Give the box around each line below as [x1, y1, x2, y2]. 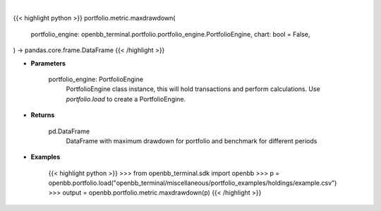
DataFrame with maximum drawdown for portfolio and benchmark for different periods [66, 136, 317, 145]
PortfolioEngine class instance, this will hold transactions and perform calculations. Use [66, 85, 320, 93]
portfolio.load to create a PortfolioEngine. [66, 95, 186, 103]
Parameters [30, 59, 66, 67]
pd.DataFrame [48, 127, 90, 135]
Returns [30, 111, 55, 119]
